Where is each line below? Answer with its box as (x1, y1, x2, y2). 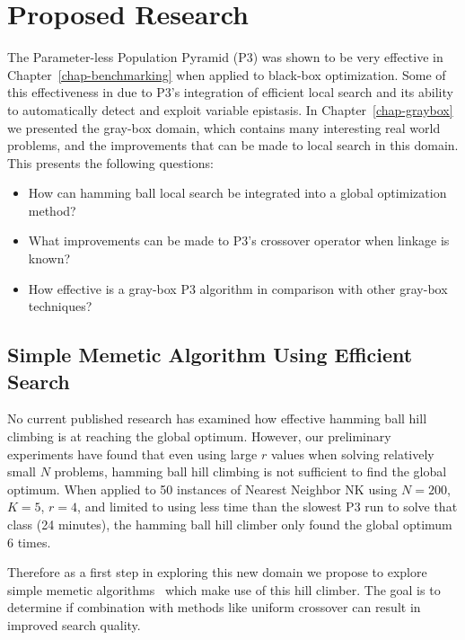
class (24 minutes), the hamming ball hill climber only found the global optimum (7, 515, 452, 533)
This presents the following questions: (7, 153, 214, 172)
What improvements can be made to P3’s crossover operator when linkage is (28, 231, 450, 250)
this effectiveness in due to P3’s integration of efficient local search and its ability (7, 83, 453, 102)
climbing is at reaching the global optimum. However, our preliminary (7, 427, 391, 446)
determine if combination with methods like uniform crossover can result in (7, 598, 421, 617)
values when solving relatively (270, 444, 434, 463)
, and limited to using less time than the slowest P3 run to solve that (77, 497, 458, 516)
